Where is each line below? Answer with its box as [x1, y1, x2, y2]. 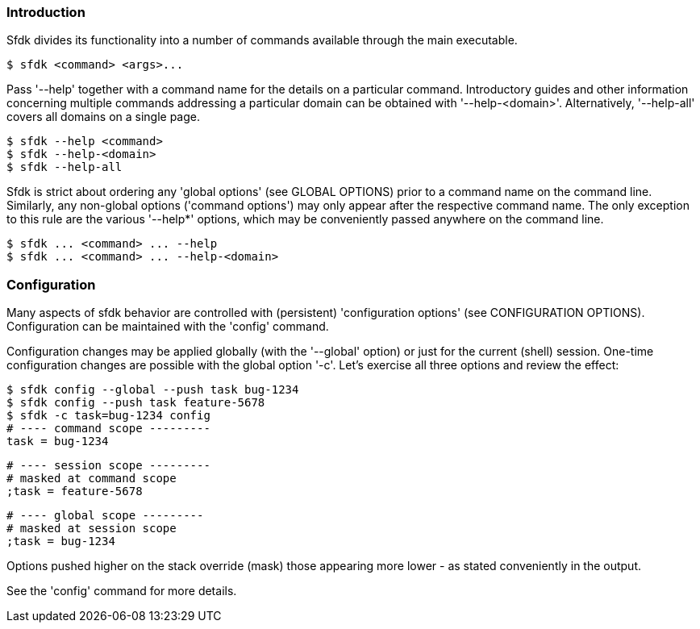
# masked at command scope [6, 472, 177, 485]
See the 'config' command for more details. [6, 584, 237, 598]
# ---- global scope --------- [6, 509, 204, 523]
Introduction [6, 4, 85, 20]
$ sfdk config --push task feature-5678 [6, 396, 265, 410]
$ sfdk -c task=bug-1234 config [6, 409, 210, 423]
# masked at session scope [6, 522, 177, 535]
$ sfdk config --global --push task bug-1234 [6, 383, 299, 397]
